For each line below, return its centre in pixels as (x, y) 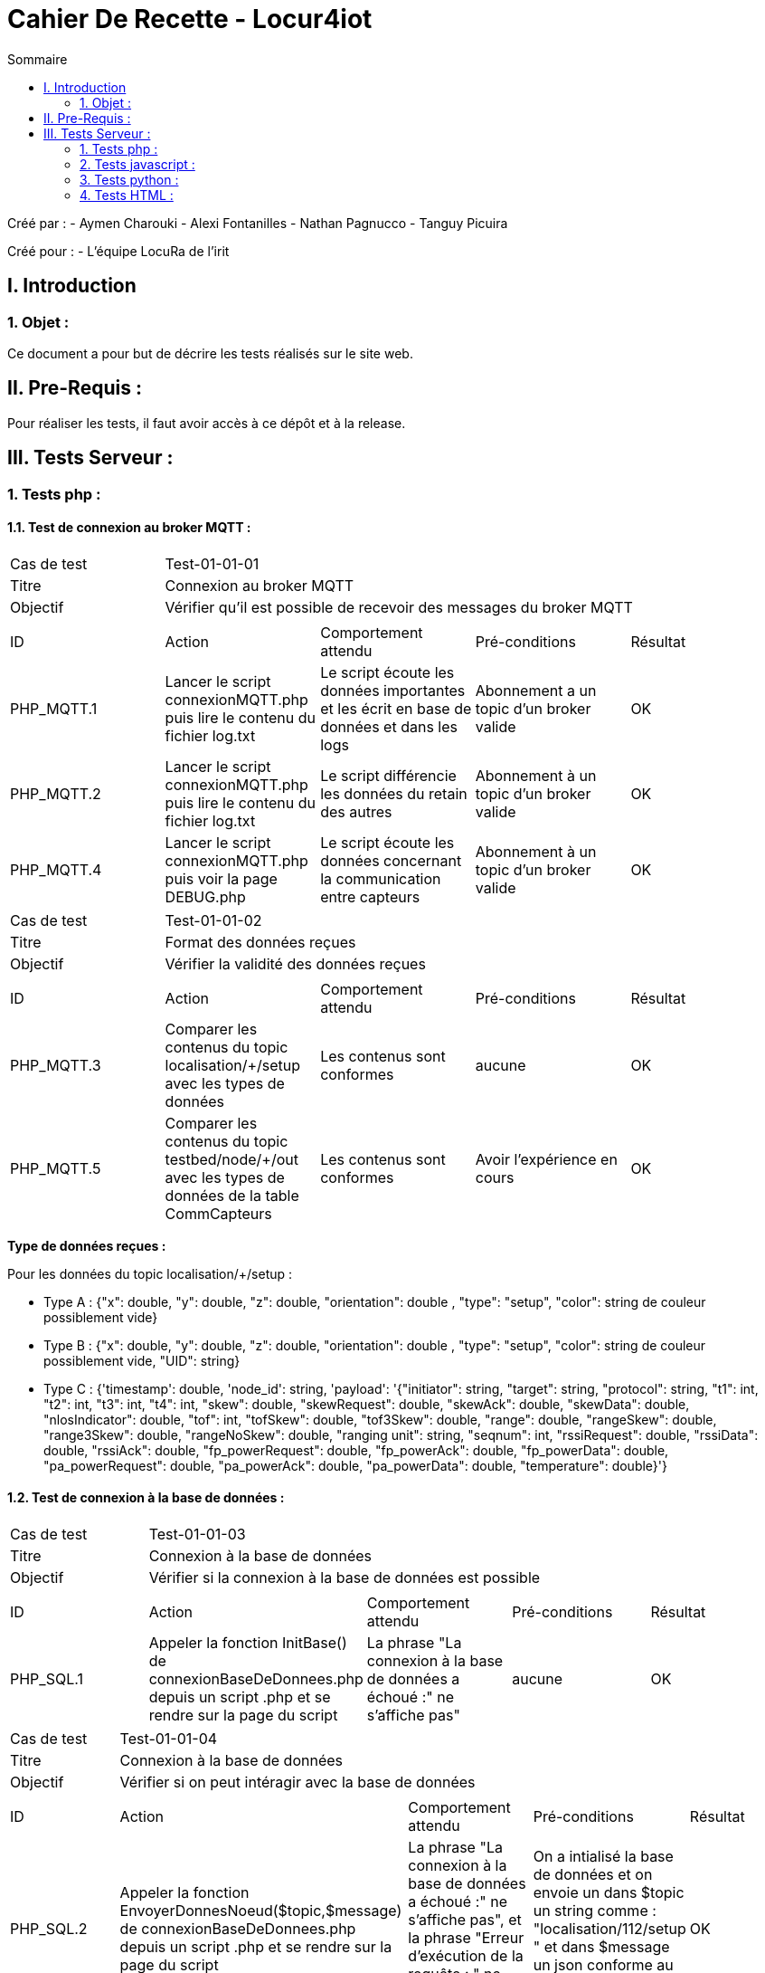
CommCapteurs (218, 1213)
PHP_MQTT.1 (54, 708)
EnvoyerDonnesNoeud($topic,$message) (261, 1911)
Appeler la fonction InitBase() (248, 1643)
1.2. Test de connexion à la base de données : (146, 1498)
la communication (381, 878)
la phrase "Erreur (466, 1938)
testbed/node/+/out (231, 1159)
